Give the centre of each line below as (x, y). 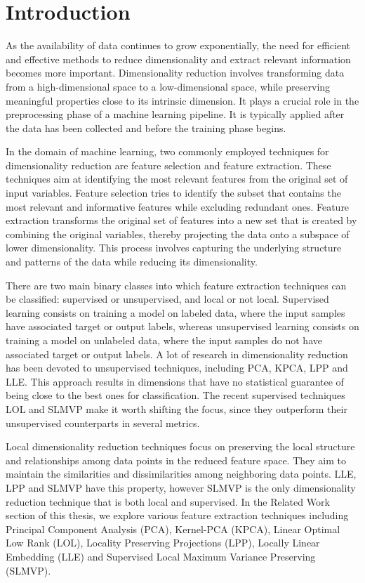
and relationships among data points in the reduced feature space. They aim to (176, 460)
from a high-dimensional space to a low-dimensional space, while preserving (168, 86)
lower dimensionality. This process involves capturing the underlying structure (174, 248)
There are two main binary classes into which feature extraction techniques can (176, 285)
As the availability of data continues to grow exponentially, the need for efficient (178, 45)
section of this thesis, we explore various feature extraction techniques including (177, 515)
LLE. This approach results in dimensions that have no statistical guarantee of (175, 381)
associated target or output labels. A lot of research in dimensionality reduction (177, 354)
